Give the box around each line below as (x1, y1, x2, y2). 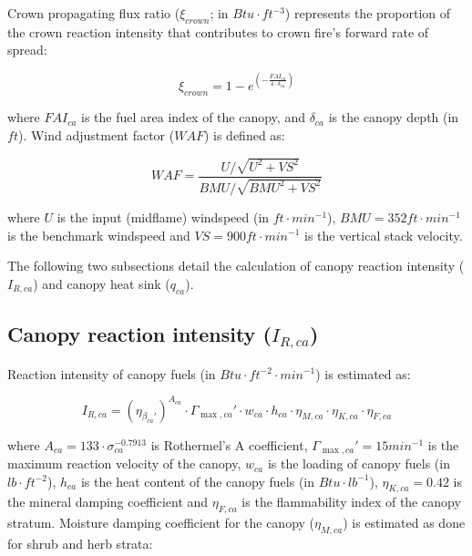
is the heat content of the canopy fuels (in (80, 471, 315, 490)
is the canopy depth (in (328, 108, 459, 127)
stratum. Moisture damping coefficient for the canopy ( (7, 513, 315, 532)
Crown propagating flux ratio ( (7, 4, 180, 22)
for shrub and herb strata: (7, 534, 153, 553)
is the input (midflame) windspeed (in (56, 207, 270, 226)
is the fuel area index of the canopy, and (81, 108, 305, 127)
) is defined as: (203, 125, 285, 144)
